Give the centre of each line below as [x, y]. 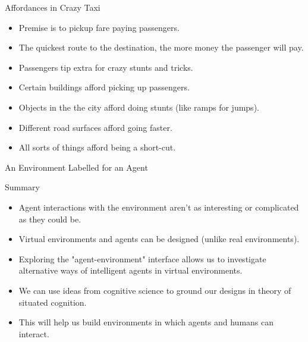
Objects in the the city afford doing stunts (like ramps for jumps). [139, 107]
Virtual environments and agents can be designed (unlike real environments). [159, 239]
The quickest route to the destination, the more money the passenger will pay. [161, 47]
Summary [22, 187]
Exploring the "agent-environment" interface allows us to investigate [142, 258]
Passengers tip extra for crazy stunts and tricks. [106, 67]
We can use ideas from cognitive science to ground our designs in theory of [155, 290]
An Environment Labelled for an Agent [76, 167]
